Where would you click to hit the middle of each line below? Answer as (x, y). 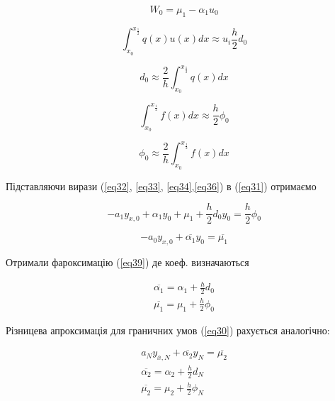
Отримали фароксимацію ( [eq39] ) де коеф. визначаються (127, 262)
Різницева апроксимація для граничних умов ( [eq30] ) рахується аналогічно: (168, 330)
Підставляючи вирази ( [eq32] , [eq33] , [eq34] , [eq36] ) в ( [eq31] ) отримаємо (161, 186)
